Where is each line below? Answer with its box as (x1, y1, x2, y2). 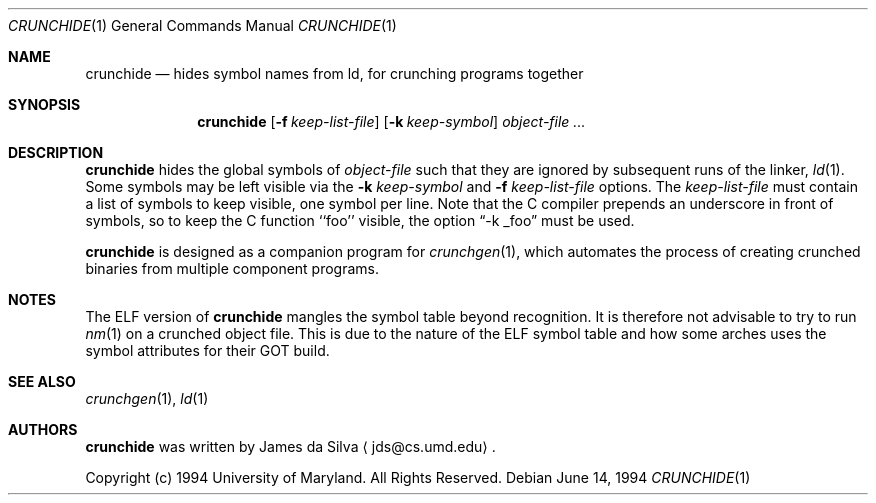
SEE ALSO (8, 373, 76, 390)
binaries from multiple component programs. (85, 260, 380, 277)
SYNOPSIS (8, 96, 81, 113)
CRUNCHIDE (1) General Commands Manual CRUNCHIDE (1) (8, 17, 397, 34)
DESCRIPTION (8, 144, 104, 161)
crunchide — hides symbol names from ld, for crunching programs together (85, 65, 584, 82)
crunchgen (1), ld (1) (85, 390, 209, 407)
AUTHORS (8, 421, 78, 438)
